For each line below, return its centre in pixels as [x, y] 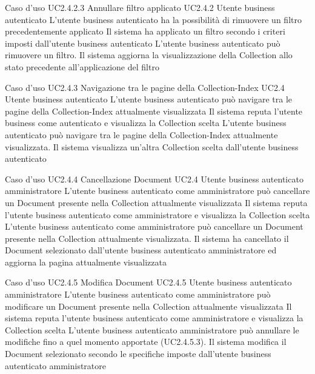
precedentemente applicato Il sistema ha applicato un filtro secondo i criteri [145, 31]
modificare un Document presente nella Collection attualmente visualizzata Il [148, 306]
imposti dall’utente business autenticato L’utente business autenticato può [143, 43]
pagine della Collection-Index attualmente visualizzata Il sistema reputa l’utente [154, 111]
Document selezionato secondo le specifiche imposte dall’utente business [138, 354]
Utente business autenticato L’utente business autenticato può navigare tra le [149, 99]
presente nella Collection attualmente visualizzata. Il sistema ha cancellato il [147, 238]
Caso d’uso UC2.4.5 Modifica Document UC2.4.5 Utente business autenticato [148, 282]
